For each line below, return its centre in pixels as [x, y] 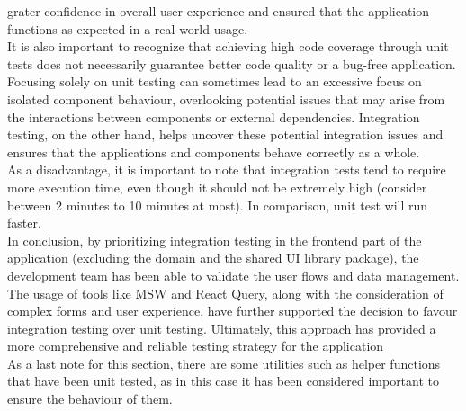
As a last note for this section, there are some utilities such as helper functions [224, 363]
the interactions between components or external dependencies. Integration [214, 116]
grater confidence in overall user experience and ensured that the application [219, 11]
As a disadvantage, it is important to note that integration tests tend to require [227, 170]
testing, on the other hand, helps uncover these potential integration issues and [225, 134]
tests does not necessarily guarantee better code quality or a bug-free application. [232, 63]
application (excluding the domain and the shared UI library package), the [213, 258]
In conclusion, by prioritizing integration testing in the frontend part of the [215, 240]
